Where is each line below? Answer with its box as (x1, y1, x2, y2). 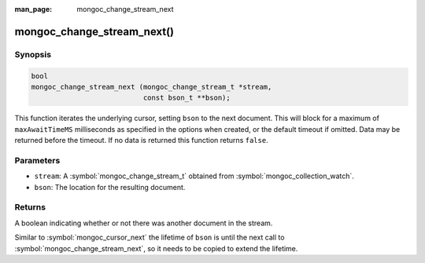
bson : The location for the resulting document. (34, 182, 186, 192)
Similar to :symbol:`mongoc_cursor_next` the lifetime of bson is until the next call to (14, 232, 285, 243)
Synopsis (14, 49, 51, 60)
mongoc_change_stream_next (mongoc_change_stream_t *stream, (31, 82, 272, 91)
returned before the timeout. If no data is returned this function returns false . (14, 136, 268, 145)
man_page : (14, 5, 53, 13)
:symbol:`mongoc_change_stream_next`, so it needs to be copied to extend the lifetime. (14, 243, 298, 253)
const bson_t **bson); (142, 93, 231, 102)
